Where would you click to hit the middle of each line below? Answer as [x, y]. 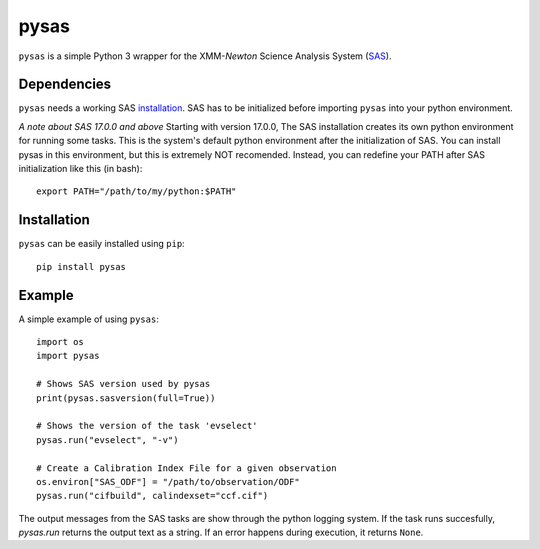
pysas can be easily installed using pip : [101, 244]
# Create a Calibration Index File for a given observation [186, 468]
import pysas [68, 356]
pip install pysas [81, 266]
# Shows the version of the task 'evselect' [147, 426]
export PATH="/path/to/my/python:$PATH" [136, 191]
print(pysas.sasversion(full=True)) [126, 398]
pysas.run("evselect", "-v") [107, 439]
